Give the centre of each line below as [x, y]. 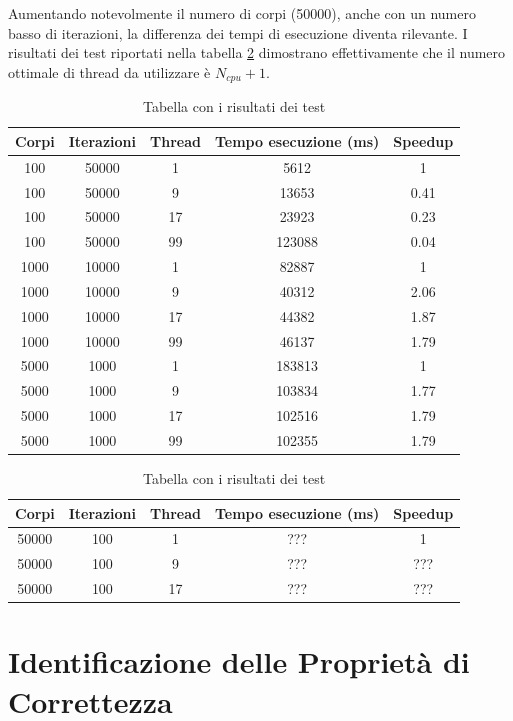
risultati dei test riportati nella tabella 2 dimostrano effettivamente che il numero [257, 52]
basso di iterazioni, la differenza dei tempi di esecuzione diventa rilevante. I [238, 32]
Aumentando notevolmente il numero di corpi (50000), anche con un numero [242, 13]
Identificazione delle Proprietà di [239, 661]
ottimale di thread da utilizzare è [109, 71]
